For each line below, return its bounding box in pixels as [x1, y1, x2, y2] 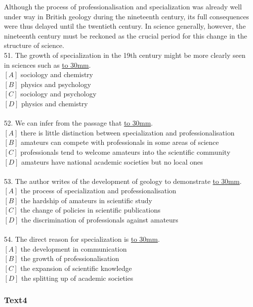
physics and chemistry [21, 98, 88, 108]
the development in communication [20, 243, 127, 254]
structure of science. [4, 40, 64, 50]
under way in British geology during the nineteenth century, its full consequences [4, 11, 249, 21]
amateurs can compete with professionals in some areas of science [20, 137, 219, 147]
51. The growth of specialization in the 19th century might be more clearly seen [4, 49, 246, 60]
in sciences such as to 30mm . [4, 59, 91, 70]
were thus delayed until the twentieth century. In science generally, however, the [4, 21, 246, 31]
